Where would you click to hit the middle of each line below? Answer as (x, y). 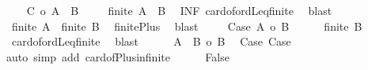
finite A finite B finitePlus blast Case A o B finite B (187, 26)
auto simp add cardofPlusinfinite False (118, 56)
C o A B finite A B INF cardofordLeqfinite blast (179, 10)
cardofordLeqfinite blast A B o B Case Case (151, 41)
